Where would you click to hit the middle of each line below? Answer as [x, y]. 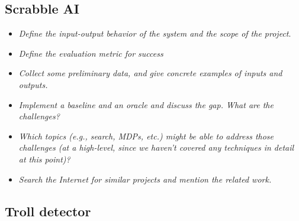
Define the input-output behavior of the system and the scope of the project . [155, 33]
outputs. [33, 84]
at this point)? [44, 159]
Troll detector [48, 211]
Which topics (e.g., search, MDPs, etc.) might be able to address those [146, 136]
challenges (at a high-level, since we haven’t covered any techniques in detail [156, 147]
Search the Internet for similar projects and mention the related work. [145, 179]
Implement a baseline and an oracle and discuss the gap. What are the [146, 104]
